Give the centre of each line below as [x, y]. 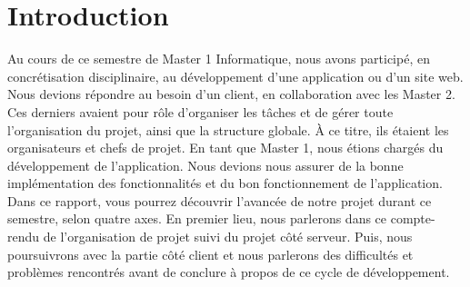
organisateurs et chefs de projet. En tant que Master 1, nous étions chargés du [225, 148]
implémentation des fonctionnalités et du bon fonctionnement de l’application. [225, 183]
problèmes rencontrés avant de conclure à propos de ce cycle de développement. [229, 272]
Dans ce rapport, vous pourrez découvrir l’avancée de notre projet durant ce [220, 200]
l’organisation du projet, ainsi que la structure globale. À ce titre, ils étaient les [228, 129]
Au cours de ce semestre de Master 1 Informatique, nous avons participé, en [219, 59]
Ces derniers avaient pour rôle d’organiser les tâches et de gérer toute [200, 111]
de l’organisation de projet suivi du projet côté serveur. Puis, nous [228, 237]
